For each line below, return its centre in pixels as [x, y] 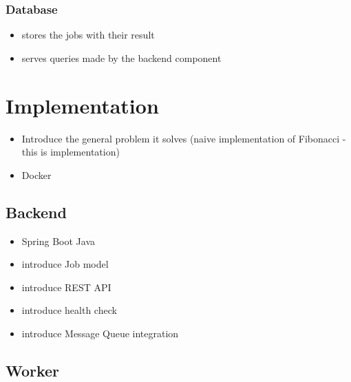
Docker [36, 174]
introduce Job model [65, 264]
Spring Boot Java [58, 241]
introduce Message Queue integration [100, 333]
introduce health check [69, 310]
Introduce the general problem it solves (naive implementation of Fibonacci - [184, 138]
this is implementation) [71, 152]
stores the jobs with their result [88, 35]
